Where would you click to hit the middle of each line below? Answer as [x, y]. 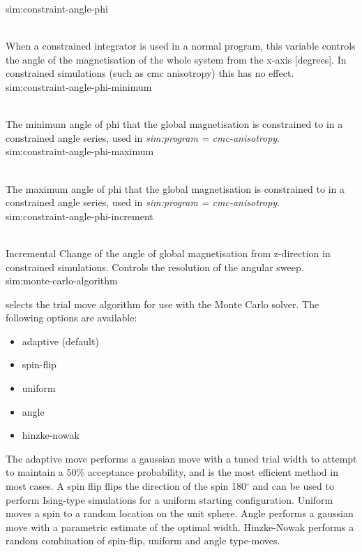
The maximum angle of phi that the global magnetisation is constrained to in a [175, 188]
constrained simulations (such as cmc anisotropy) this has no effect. [150, 73]
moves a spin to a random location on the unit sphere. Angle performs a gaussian [180, 513]
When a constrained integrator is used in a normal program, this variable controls [181, 46]
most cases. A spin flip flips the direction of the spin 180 [126, 486]
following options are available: [71, 318]
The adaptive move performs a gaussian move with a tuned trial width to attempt [181, 458]
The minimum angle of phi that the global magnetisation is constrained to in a [174, 124]
